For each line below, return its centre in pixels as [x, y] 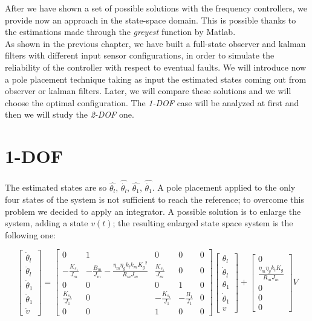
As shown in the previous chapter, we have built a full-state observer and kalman [155, 43]
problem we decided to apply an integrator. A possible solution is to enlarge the [153, 211]
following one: [31, 234]
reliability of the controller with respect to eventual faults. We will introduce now [156, 67]
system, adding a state [47, 223]
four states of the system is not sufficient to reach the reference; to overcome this [154, 199]
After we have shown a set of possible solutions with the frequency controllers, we [156, 8]
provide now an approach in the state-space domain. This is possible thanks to [151, 20]
